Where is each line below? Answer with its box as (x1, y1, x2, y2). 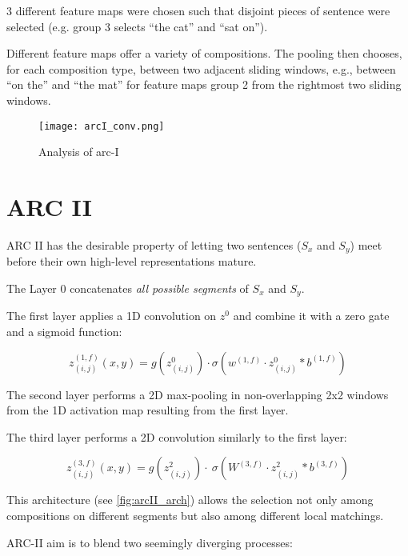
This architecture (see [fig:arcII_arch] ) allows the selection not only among (6, 491, 374, 508)
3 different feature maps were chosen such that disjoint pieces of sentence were (6, 2, 390, 18)
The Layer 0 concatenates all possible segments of (6, 279, 249, 296)
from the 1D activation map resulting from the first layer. (6, 402, 289, 418)
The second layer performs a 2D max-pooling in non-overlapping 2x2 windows (6, 386, 389, 402)
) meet (350, 236, 382, 253)
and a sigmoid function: (6, 323, 122, 340)
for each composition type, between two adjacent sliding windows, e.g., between (6, 60, 396, 77)
